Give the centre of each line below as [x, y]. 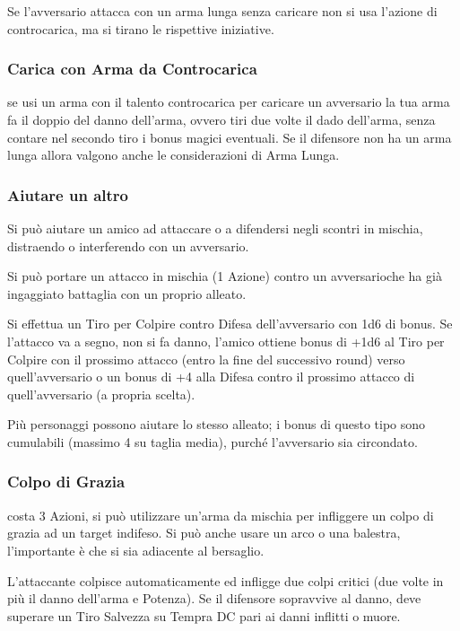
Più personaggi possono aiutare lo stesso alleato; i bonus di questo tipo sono [217, 424]
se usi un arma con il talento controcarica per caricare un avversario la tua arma [229, 102]
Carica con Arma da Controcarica [132, 69]
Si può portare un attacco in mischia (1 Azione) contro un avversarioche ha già [225, 276]
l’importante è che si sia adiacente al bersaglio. [136, 550]
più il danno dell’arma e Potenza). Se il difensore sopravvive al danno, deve [214, 598]
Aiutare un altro [68, 194]
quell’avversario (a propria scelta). [101, 394]
